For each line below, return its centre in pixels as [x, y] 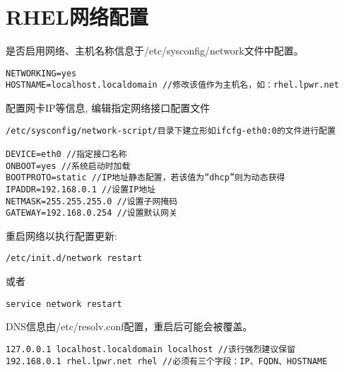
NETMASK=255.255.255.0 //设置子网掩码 [92, 201]
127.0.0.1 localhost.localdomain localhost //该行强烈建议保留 [151, 349]
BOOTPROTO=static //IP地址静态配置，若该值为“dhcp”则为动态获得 [146, 178]
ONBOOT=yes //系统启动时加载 [68, 166]
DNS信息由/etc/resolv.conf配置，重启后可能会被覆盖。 [129, 326]
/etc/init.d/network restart [74, 258]
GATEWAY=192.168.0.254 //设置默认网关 [92, 213]
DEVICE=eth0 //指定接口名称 [66, 154]
